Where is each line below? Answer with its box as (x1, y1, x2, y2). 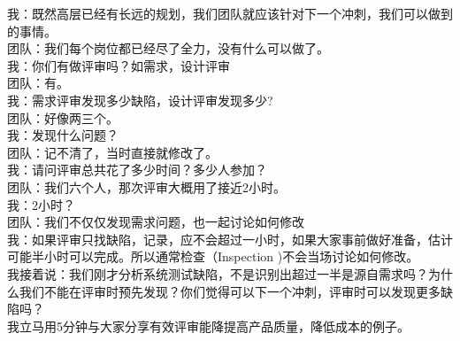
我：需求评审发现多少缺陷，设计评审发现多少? (7, 90, 273, 109)
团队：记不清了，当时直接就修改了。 (7, 143, 218, 161)
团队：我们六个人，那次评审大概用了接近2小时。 (7, 177, 286, 196)
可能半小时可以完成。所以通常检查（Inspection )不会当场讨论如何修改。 (7, 247, 419, 266)
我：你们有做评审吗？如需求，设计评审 (7, 56, 230, 74)
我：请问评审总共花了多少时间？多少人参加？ (7, 160, 267, 179)
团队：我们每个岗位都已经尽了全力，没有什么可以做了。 (7, 39, 329, 58)
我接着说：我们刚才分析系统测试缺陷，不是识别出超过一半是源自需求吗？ (7, 264, 428, 283)
